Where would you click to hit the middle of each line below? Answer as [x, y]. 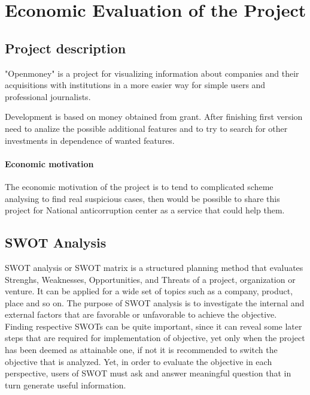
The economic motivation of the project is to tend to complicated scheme [139, 186]
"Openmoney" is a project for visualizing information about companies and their [152, 73]
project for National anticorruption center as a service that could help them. [145, 210]
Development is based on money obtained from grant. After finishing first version [154, 117]
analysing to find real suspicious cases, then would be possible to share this [142, 198]
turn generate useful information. [66, 385]
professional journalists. [48, 96]
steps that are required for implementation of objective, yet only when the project [155, 338]
